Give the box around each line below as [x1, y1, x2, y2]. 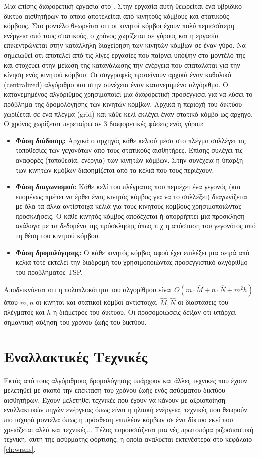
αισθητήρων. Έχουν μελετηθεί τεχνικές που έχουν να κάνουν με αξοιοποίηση [4, 394, 226, 405]
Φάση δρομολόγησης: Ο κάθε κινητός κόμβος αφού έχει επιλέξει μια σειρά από [15, 247, 249, 257]
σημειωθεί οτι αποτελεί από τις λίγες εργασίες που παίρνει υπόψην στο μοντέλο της [4, 49, 245, 60]
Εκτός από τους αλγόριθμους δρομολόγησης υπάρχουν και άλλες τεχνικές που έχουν [4, 375, 247, 385]
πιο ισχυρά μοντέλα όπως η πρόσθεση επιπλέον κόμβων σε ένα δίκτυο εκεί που [4, 414, 233, 424]
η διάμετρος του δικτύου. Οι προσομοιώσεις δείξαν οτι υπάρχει [53, 307, 236, 317]
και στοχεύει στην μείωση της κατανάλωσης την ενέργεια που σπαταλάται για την [4, 59, 240, 70]
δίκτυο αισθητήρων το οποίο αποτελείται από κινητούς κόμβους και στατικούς [4, 10, 229, 21]
